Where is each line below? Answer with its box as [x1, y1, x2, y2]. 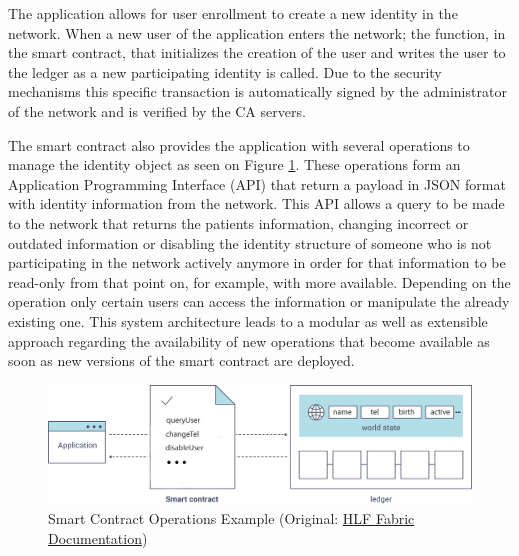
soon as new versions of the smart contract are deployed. [8, 350, 355, 371]
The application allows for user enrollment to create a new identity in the [8, 3, 458, 23]
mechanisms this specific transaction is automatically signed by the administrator [8, 81, 507, 102]
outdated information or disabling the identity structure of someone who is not [8, 232, 492, 253]
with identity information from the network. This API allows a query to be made [8, 193, 505, 214]
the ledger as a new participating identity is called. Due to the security [8, 61, 442, 82]
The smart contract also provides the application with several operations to [8, 134, 470, 155]
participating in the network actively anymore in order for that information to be [8, 252, 506, 273]
